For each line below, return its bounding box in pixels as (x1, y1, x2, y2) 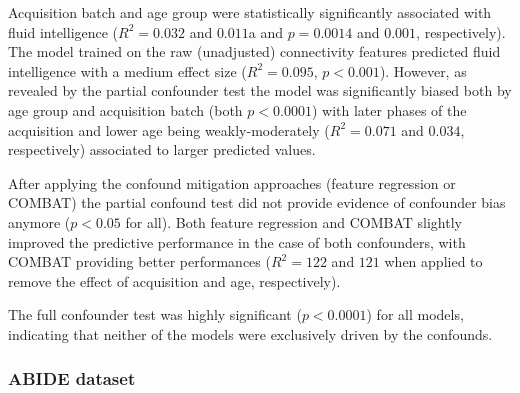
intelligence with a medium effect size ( (8, 60, 247, 81)
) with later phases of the (311, 99, 467, 120)
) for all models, (366, 304, 464, 325)
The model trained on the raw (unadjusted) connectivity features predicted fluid (8, 41, 501, 62)
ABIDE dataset (8, 366, 136, 391)
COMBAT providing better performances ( (8, 251, 271, 272)
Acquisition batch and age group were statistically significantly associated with (8, 2, 492, 22)
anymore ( (8, 211, 71, 232)
